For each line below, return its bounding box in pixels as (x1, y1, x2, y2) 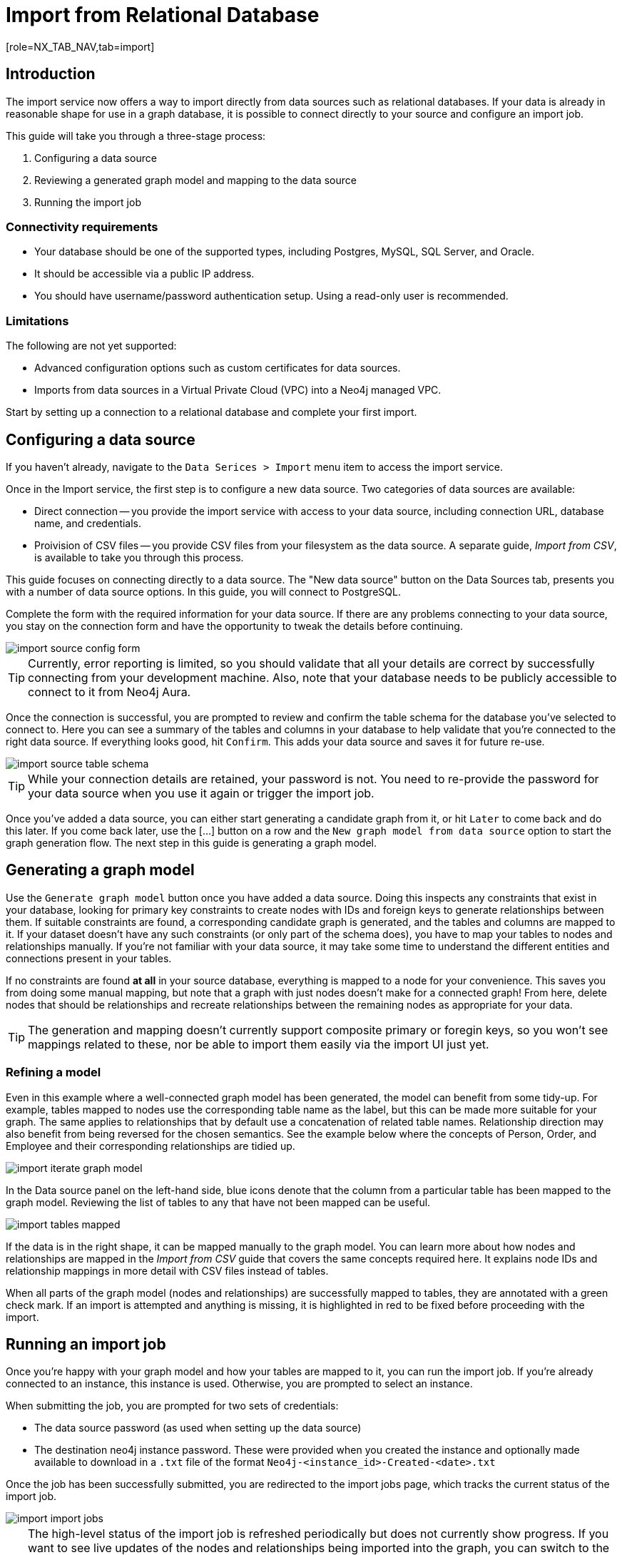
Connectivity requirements (6, 219, 158, 234)
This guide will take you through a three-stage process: (6, 129, 266, 142)
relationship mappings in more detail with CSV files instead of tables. (6, 1264, 329, 1277)
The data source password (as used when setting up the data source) (34, 1422, 362, 1434)
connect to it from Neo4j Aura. (28, 684, 191, 699)
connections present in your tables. (6, 952, 172, 964)
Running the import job (34, 195, 141, 208)
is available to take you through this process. (34, 551, 244, 564)
